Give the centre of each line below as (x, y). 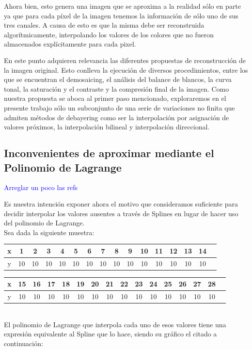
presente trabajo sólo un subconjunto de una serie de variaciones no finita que (119, 107)
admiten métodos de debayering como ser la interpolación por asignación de (117, 117)
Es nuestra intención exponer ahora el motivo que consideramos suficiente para (121, 203)
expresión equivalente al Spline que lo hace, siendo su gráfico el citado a (110, 334)
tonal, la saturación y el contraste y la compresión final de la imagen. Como (117, 88)
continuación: (24, 343)
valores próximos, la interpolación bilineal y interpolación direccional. (107, 127)
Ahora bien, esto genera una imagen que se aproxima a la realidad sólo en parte (122, 6)
